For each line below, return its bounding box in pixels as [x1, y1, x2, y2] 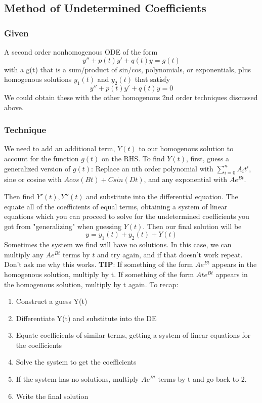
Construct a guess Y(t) [16, 296, 88, 306]
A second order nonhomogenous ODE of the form [4, 47, 158, 57]
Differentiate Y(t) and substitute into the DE [16, 312, 157, 323]
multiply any [4, 249, 43, 259]
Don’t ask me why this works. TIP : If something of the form [4, 259, 193, 270]
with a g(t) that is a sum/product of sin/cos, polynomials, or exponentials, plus [4, 64, 251, 74]
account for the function [4, 153, 79, 163]
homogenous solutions [4, 74, 72, 84]
